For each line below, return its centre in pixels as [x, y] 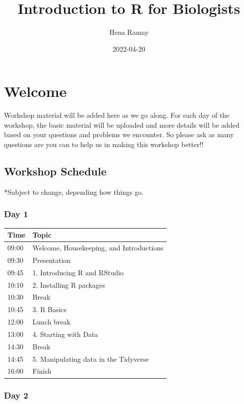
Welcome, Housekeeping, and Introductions [98, 247]
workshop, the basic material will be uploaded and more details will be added [122, 124]
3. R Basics [50, 309]
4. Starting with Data [65, 334]
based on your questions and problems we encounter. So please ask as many [119, 134]
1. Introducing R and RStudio [78, 272]
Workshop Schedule [55, 171]
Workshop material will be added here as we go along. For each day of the [117, 115]
